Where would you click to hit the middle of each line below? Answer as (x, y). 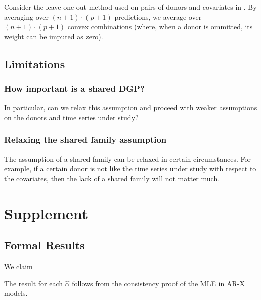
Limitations (35, 63)
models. (16, 293)
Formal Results (45, 245)
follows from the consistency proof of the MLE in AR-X (158, 283)
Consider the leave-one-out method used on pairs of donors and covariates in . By (130, 7)
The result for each (34, 283)
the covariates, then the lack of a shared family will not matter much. (112, 178)
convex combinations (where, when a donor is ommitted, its (160, 27)
